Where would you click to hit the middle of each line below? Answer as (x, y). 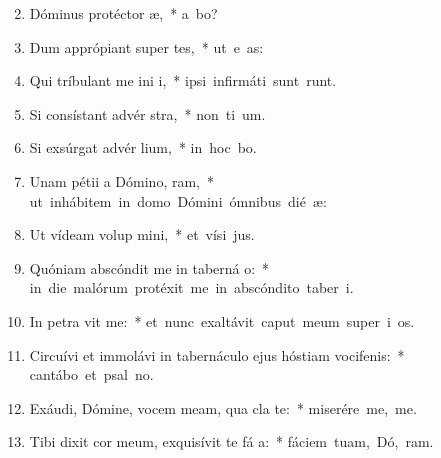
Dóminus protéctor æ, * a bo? (123, 13)
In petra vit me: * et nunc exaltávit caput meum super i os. (222, 320)
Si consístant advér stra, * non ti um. (147, 113)
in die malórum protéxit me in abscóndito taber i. (191, 287)
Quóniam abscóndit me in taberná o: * (149, 267)
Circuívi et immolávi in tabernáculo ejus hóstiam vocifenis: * (217, 354)
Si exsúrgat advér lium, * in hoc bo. (143, 147)
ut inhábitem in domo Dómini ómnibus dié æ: (178, 200)
